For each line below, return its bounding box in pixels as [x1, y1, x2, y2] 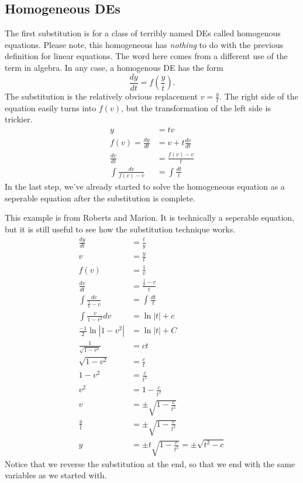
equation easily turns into [5, 101, 97, 114]
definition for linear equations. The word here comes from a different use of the [5, 50, 288, 62]
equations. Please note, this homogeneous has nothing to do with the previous [5, 38, 284, 50]
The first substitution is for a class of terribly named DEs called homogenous [5, 27, 281, 39]
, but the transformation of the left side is [120, 101, 271, 114]
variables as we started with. [5, 469, 107, 481]
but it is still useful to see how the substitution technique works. [5, 223, 236, 235]
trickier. [5, 113, 33, 125]
